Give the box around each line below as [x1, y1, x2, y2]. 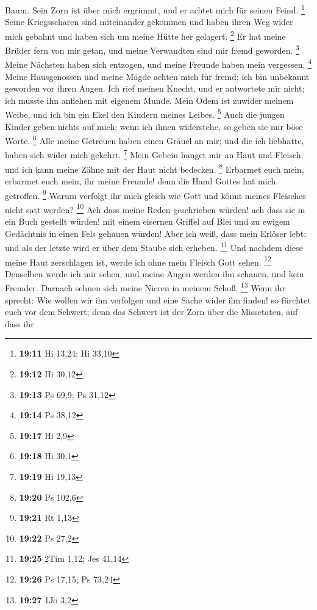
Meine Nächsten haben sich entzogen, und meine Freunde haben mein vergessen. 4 [5, 56, 312, 70]
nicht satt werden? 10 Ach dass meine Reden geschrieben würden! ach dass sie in [5, 201, 305, 216]
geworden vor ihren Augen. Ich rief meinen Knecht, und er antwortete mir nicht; [5, 82, 305, 95]
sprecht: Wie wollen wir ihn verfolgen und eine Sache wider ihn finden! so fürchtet [5, 293, 311, 306]
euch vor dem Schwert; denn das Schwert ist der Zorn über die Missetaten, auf [5, 305, 298, 318]
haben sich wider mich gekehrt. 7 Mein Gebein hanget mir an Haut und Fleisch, [5, 147, 304, 161]
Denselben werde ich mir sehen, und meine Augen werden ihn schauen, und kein [5, 267, 304, 280]
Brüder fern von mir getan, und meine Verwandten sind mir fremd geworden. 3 [5, 42, 299, 56]
